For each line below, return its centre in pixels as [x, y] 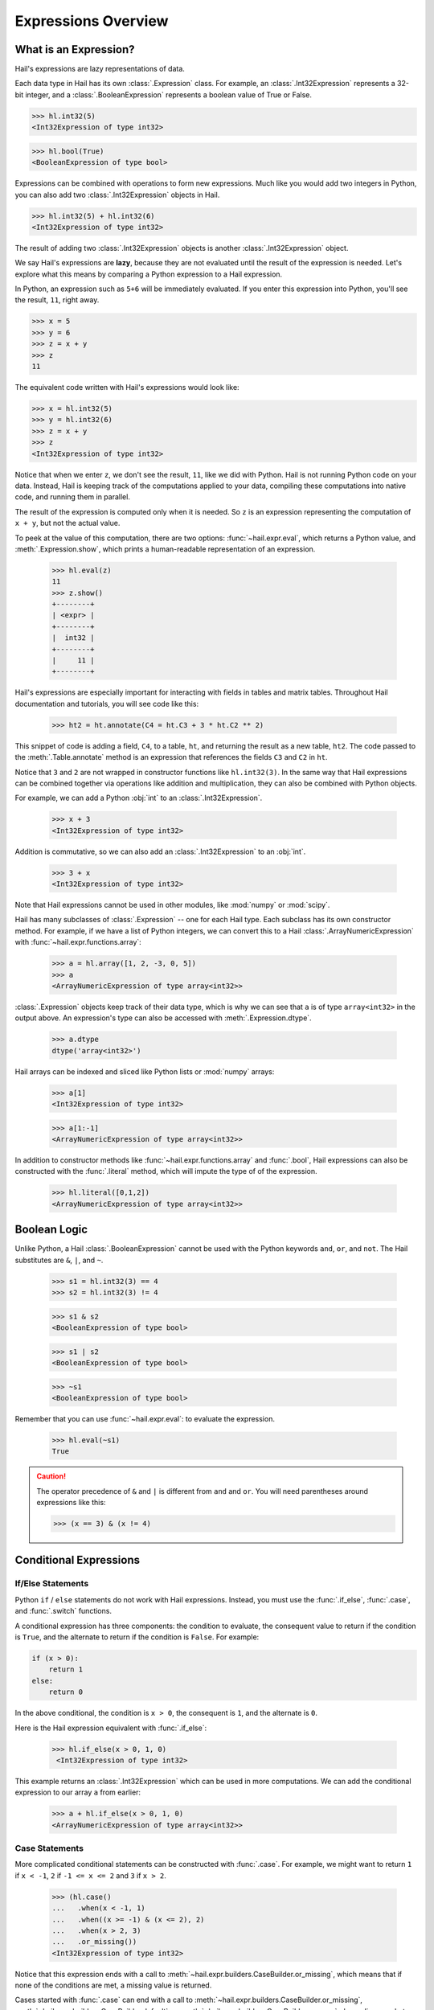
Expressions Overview [92, 21]
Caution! [51, 1476]
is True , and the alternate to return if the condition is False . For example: [137, 1637]
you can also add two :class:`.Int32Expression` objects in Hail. [117, 195]
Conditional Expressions [78, 1560]
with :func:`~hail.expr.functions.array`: [78, 942]
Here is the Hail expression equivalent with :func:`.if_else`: [111, 1728]
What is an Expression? [75, 49]
